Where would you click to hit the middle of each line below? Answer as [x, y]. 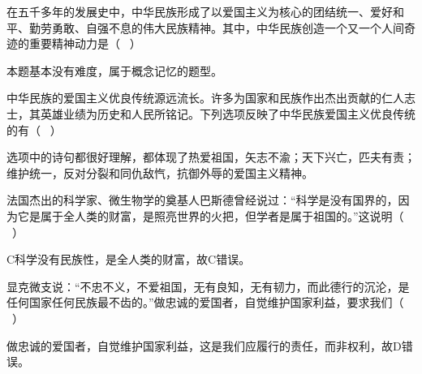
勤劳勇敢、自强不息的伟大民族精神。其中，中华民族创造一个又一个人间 [216, 27]
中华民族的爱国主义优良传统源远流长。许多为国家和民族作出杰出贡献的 [194, 98]
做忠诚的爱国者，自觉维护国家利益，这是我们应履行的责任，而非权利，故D [204, 345]
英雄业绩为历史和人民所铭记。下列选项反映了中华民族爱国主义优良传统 [228, 113]
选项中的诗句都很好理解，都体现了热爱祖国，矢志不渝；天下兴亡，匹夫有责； [211, 157]
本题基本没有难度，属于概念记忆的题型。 [114, 70]
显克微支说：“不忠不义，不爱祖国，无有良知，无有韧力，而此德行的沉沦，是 [208, 286]
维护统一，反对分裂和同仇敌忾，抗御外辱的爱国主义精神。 [160, 172]
